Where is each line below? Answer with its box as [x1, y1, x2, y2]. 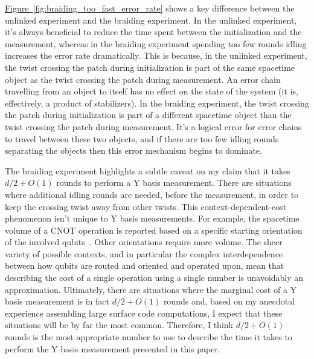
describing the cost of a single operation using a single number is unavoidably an [5, 271, 304, 284]
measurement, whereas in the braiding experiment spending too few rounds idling [5, 37, 307, 50]
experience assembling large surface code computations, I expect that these [5, 306, 283, 319]
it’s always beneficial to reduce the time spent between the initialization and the [5, 25, 302, 38]
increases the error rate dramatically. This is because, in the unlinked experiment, [5, 49, 307, 62]
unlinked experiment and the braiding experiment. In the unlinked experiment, [5, 13, 297, 26]
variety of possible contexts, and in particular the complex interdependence [5, 247, 283, 260]
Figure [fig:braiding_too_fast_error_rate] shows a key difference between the [5, 2, 295, 14]
